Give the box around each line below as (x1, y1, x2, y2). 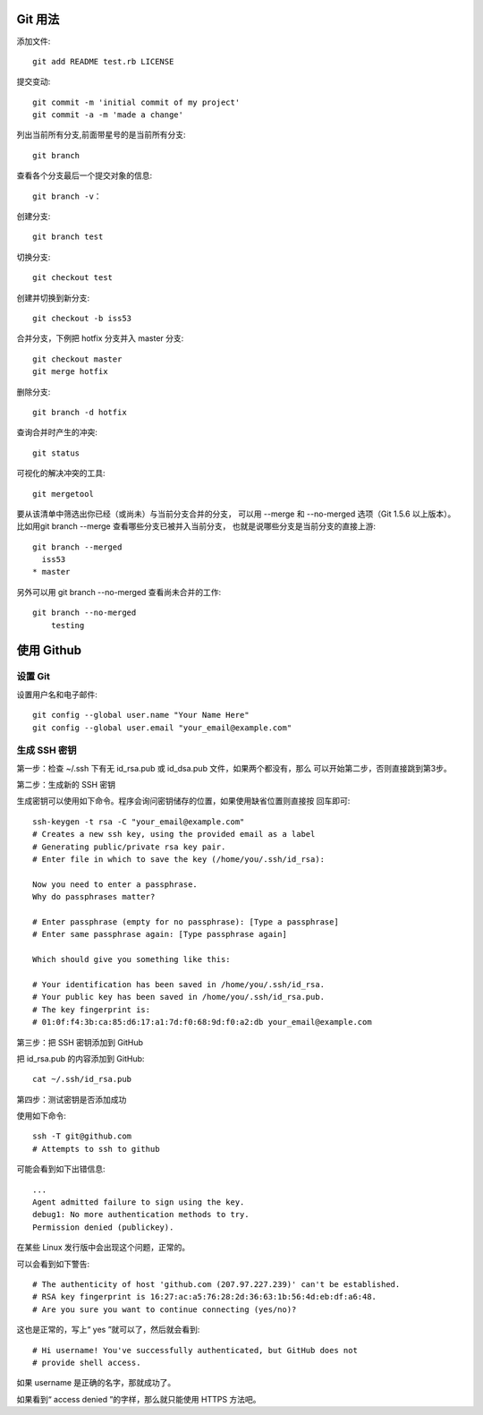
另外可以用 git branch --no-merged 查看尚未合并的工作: (16, 586, 222, 597)
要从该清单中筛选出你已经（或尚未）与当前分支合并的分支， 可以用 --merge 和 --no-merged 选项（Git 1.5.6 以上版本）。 (16, 508, 456, 519)
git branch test (32, 232, 104, 242)
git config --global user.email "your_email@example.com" (32, 722, 292, 733)
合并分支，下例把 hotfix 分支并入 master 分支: (16, 333, 184, 344)
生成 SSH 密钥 (16, 744, 77, 756)
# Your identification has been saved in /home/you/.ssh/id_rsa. (32, 979, 326, 989)
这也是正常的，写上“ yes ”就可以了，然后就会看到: (16, 1325, 200, 1335)
